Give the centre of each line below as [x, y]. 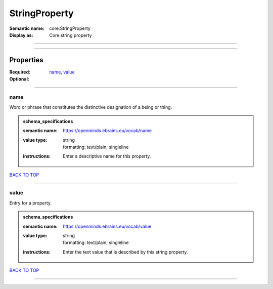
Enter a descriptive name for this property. [107, 156]
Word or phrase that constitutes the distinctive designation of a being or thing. [91, 107]
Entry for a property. [31, 203]
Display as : [21, 35]
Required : [20, 72]
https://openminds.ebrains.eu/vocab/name [107, 131]
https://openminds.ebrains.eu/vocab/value [107, 226]
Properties [26, 60]
